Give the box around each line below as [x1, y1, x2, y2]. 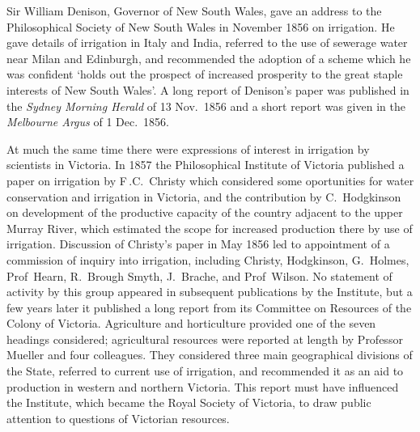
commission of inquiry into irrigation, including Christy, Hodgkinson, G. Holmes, [6, 251, 409, 268]
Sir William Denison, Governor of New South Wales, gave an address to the [6, 2, 382, 19]
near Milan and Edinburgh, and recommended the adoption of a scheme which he [6, 49, 411, 66]
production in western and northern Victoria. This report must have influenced [6, 378, 399, 395]
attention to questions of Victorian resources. [6, 409, 230, 426]
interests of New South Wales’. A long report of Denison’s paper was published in [6, 81, 409, 98]
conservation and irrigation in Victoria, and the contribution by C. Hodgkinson [6, 188, 401, 205]
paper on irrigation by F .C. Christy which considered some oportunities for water [6, 172, 414, 188]
